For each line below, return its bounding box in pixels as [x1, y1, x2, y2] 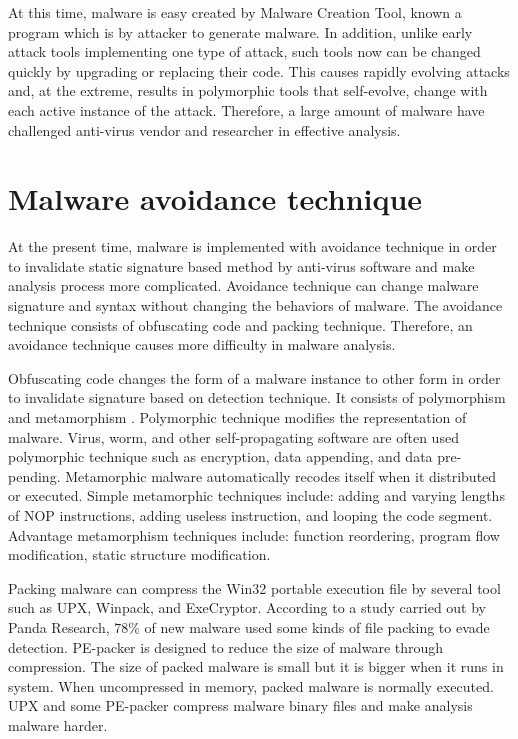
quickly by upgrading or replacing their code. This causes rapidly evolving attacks [8, 60, 510, 81]
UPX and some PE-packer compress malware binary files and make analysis [8, 695, 473, 716]
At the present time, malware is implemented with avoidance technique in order [8, 236, 497, 257]
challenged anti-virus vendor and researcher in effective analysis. [8, 119, 401, 140]
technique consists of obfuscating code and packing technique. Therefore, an [8, 314, 473, 335]
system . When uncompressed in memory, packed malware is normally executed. [8, 675, 494, 696]
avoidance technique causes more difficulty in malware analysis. [8, 334, 396, 355]
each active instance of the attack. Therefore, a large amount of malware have [8, 99, 485, 120]
